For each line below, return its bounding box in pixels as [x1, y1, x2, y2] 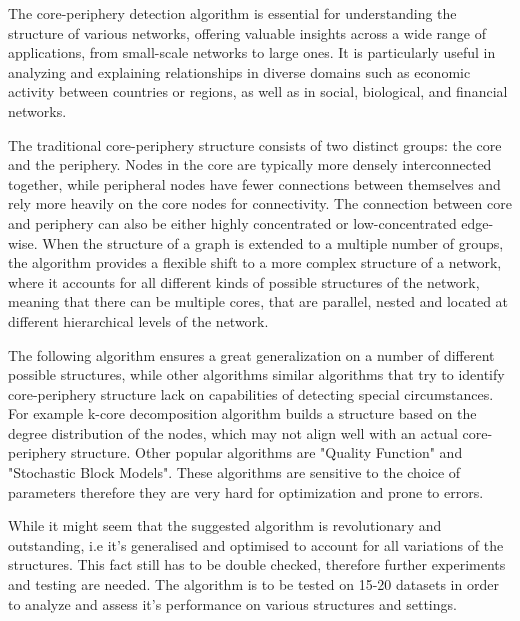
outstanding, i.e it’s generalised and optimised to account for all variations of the [8, 534, 504, 555]
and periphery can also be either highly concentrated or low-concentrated [8, 212, 457, 233]
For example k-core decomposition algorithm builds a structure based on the [8, 403, 477, 424]
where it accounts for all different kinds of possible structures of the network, [8, 271, 480, 292]
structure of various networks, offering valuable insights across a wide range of [8, 22, 486, 43]
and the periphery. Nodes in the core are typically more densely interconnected [8, 154, 492, 175]
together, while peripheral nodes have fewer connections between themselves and [8, 173, 501, 194]
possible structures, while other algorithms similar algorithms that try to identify [8, 364, 505, 385]
